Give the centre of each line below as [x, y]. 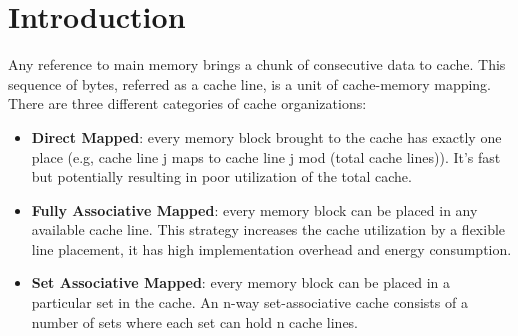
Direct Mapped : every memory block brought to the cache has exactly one [266, 136]
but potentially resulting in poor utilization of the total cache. [221, 176]
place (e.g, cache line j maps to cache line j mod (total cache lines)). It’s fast [266, 156]
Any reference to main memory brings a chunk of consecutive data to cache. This [257, 64]
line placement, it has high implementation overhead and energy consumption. [271, 248]
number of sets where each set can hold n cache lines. [195, 321]
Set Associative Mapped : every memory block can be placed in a [241, 282]
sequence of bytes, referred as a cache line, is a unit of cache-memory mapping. [250, 83]
